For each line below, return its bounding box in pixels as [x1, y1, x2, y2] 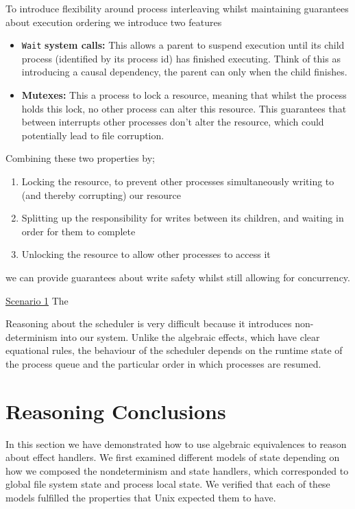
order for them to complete [21, 224, 136, 238]
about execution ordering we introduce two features [5, 14, 222, 29]
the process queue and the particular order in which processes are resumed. [5, 356, 321, 370]
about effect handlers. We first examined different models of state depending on [5, 450, 340, 464]
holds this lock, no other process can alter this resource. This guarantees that [21, 101, 347, 115]
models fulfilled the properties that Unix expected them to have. [5, 490, 276, 505]
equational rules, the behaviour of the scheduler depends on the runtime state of [5, 343, 343, 357]
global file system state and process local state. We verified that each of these [5, 477, 330, 491]
